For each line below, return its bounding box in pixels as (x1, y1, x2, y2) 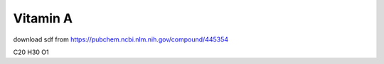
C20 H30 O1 (13, 48, 49, 56)
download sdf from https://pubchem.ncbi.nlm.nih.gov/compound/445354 (13, 35, 229, 44)
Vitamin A (13, 11, 73, 26)
